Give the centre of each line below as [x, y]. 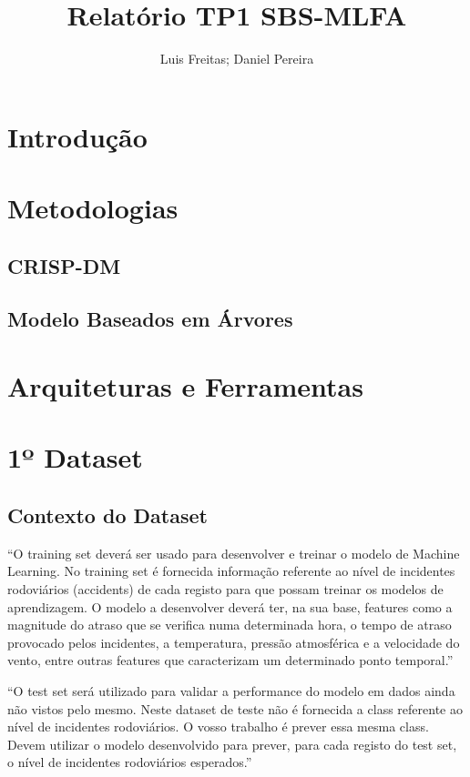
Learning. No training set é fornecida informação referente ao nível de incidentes [231, 571]
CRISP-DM [64, 265]
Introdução [77, 136]
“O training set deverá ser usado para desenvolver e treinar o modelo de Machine [234, 553]
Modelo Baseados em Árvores [150, 319]
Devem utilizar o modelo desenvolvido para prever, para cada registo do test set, [232, 744]
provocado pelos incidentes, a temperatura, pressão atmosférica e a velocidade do [234, 642]
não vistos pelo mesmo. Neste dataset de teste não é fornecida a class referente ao [235, 708]
